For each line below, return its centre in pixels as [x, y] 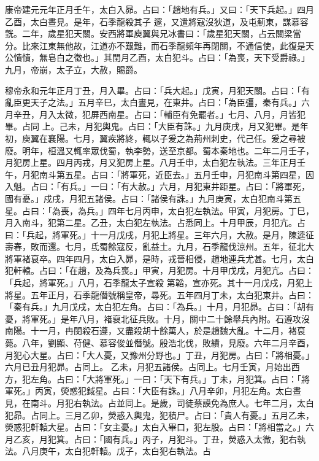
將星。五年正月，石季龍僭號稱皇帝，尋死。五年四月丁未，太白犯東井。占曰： [159, 294]
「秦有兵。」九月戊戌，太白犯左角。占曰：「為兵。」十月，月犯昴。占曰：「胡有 [159, 307]
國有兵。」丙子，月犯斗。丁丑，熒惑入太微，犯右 [200, 439]
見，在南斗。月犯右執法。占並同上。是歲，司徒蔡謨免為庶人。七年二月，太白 [159, 403]
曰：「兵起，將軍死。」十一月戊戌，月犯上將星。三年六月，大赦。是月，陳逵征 [159, 234]
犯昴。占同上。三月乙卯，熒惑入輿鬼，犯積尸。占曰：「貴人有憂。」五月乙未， [159, 415]
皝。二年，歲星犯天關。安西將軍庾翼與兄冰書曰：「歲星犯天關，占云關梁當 [153, 33]
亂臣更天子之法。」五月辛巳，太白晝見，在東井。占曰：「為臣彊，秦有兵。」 [153, 102]
